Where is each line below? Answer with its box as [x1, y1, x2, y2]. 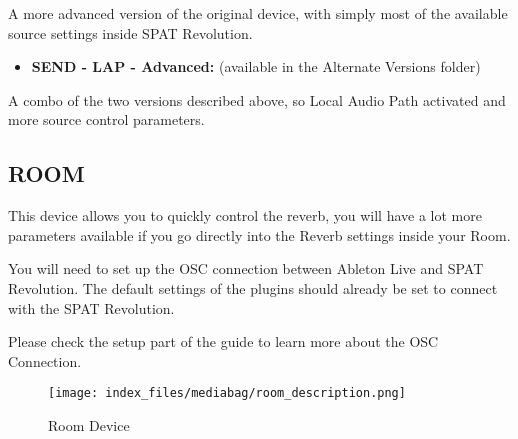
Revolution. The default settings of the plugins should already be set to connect [8, 277, 498, 298]
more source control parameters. [8, 109, 205, 130]
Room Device [48, 414, 130, 435]
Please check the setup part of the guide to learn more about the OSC [8, 331, 439, 352]
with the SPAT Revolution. [8, 297, 175, 318]
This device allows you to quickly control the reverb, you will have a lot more [8, 205, 482, 226]
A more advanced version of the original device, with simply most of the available [8, 3, 508, 23]
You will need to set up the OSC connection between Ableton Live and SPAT [8, 258, 484, 279]
